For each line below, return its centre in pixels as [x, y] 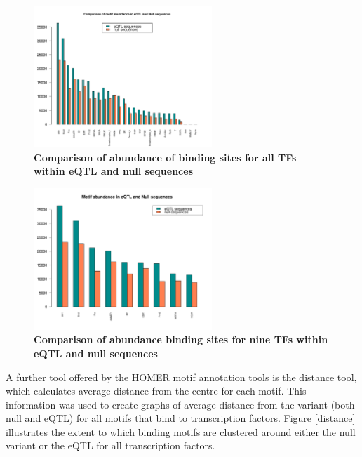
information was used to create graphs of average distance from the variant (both [180, 404]
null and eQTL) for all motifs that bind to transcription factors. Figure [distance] [181, 418]
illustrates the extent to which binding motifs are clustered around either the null [181, 431]
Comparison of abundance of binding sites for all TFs [165, 157]
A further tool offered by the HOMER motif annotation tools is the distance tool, [181, 377]
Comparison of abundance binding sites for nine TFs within [181, 339]
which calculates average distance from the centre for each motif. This [156, 391]
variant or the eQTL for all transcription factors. [110, 445]
